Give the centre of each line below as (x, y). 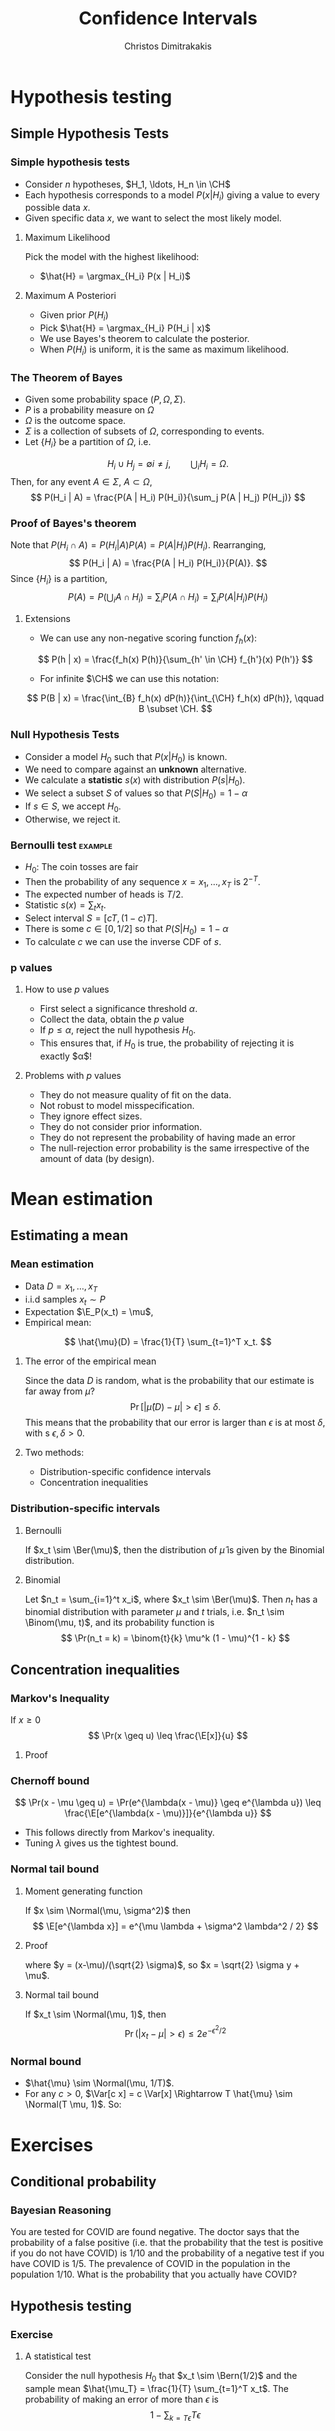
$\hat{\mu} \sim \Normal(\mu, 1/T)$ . (99, 2083)
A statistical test (58, 2356)
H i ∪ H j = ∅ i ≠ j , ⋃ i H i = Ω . (168, 465)
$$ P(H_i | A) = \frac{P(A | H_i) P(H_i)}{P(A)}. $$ (168, 563)
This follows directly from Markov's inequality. (119, 1833)
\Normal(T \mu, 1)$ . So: (73, 2104)
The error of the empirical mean (90, 1361)
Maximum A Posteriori (70, 296)
